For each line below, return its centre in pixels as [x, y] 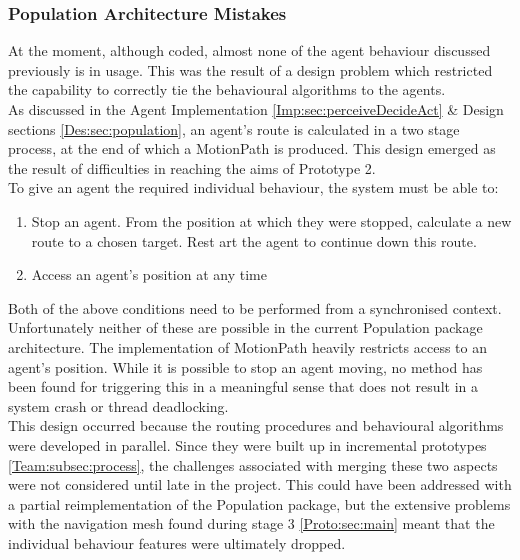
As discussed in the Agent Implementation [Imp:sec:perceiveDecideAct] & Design [256, 109]
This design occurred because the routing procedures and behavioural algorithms [256, 425]
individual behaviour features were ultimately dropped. [177, 542]
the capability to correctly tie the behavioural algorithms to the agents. [227, 89]
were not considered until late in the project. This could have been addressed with [260, 484]
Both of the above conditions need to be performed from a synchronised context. [255, 307]
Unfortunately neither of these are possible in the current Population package [245, 327]
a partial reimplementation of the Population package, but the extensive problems [259, 503]
